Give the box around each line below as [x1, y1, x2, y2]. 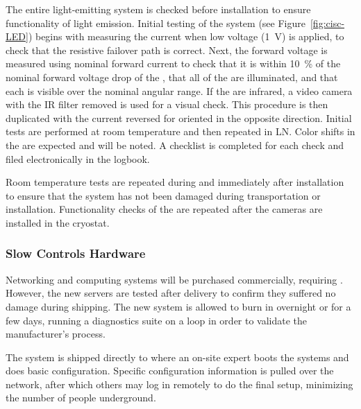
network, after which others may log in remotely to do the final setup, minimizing [6, 376, 353, 391]
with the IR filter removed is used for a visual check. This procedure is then [6, 97, 328, 112]
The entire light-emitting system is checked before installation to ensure [6, 2, 311, 16]
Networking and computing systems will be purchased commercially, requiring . [6, 272, 343, 286]
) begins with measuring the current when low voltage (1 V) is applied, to [28, 29, 344, 44]
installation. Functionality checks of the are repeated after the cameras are [6, 202, 323, 216]
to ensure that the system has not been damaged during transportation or [6, 188, 321, 202]
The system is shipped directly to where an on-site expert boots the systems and [6, 349, 349, 364]
